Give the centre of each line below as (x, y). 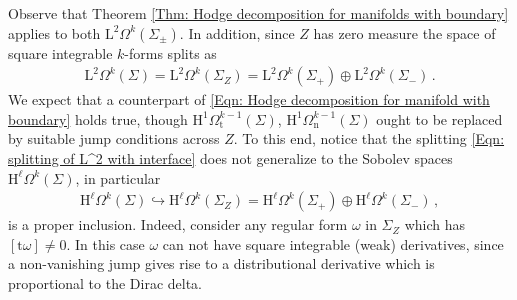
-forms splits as (170, 52)
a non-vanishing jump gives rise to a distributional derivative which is (221, 263)
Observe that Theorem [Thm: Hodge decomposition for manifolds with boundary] (258, 13)
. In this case (105, 243)
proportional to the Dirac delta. (105, 283)
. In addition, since (237, 32)
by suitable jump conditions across (114, 138)
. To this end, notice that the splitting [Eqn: (369, 138)
